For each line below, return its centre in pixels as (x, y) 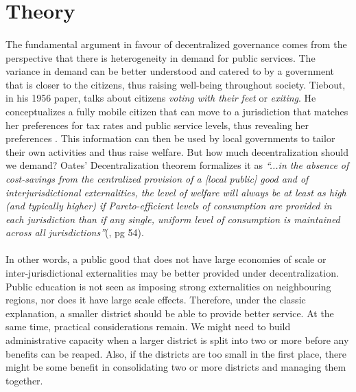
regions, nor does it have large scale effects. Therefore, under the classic (156, 300)
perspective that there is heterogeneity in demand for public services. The (161, 57)
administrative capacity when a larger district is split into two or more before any (177, 340)
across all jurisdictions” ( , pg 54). (75, 232)
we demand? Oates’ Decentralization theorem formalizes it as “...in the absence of (177, 165)
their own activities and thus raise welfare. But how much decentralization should (177, 151)
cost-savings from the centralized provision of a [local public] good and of (157, 178)
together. (24, 380)
